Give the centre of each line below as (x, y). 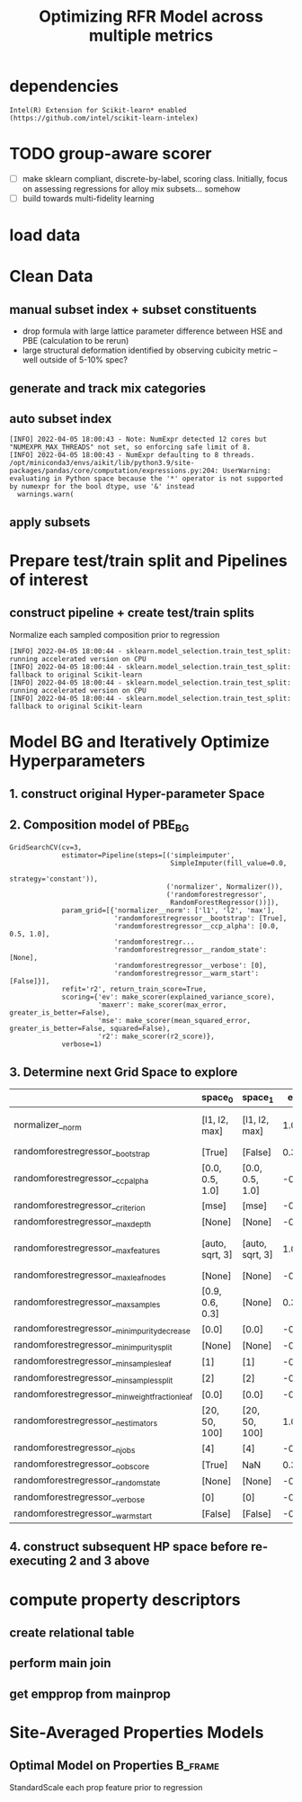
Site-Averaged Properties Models (137, 1732)
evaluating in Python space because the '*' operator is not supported (146, 479)
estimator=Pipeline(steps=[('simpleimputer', (148, 856)
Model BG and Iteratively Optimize (139, 742)
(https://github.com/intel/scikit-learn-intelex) (104, 118)
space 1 (258, 1098)
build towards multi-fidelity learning (88, 198)
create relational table (72, 1632)
